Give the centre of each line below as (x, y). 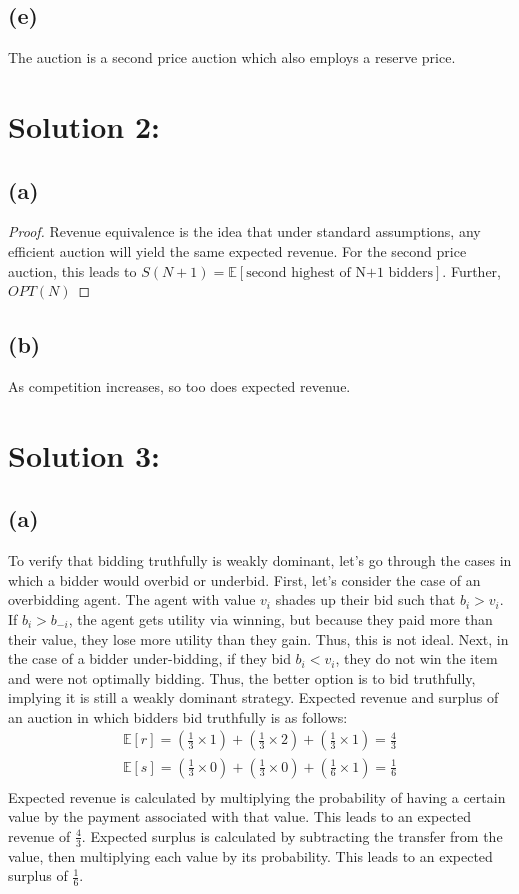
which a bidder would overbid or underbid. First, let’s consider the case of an (244, 579)
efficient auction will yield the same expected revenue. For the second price (237, 250)
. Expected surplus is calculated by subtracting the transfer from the (292, 835)
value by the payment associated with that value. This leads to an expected (240, 816)
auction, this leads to (72, 270)
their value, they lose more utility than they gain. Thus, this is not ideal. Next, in (258, 638)
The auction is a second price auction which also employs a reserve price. (232, 57)
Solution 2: (84, 125)
